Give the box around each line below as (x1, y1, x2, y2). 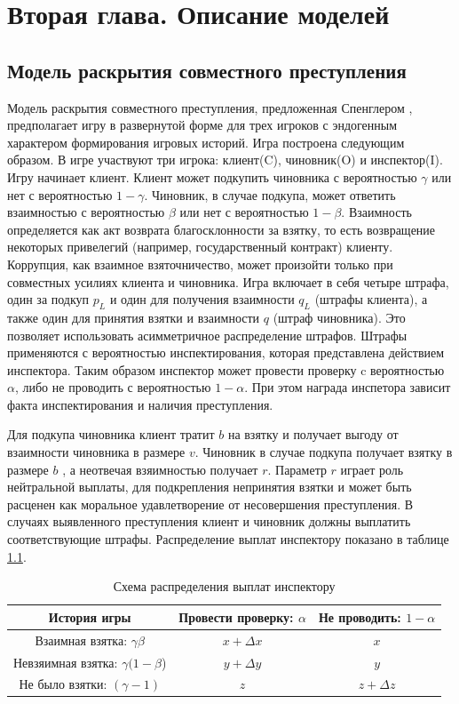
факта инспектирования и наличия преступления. (7, 395, 273, 413)
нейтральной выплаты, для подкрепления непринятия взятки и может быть (7, 477, 412, 496)
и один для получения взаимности (109, 290, 295, 308)
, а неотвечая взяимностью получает (62, 460, 258, 478)
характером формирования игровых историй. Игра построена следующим (7, 132, 405, 151)
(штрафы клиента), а (314, 290, 428, 308)
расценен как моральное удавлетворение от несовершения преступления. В (7, 494, 414, 513)
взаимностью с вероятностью (7, 203, 165, 221)
